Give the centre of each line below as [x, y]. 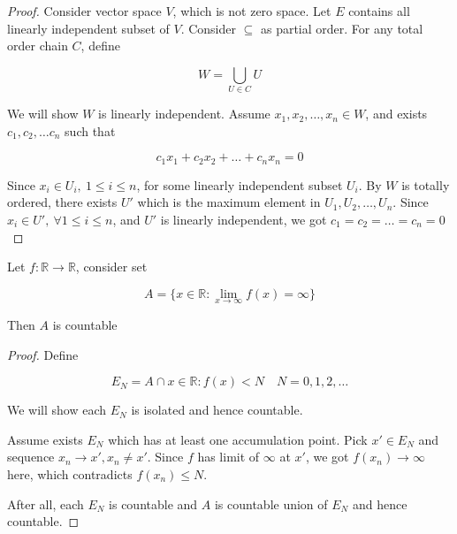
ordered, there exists [62, 202]
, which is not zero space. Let [252, 11]
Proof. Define [43, 354]
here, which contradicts [70, 473]
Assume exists [45, 439]
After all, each [46, 503]
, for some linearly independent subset [240, 184]
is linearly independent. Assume [184, 114]
